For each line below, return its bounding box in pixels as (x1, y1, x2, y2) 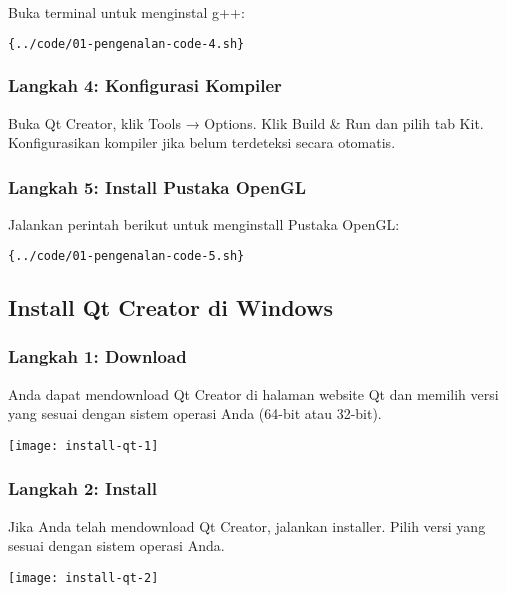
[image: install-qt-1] (8, 438, 159, 453)
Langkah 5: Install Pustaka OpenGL (8, 174, 307, 199)
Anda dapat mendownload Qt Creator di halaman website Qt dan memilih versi (8, 383, 499, 404)
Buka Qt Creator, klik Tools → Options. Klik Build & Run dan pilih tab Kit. (8, 112, 484, 133)
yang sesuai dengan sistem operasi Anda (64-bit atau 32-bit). (8, 403, 382, 424)
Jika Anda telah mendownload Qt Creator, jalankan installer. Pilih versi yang (8, 515, 486, 536)
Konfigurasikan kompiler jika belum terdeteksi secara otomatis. (8, 132, 396, 153)
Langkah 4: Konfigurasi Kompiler (8, 73, 282, 98)
